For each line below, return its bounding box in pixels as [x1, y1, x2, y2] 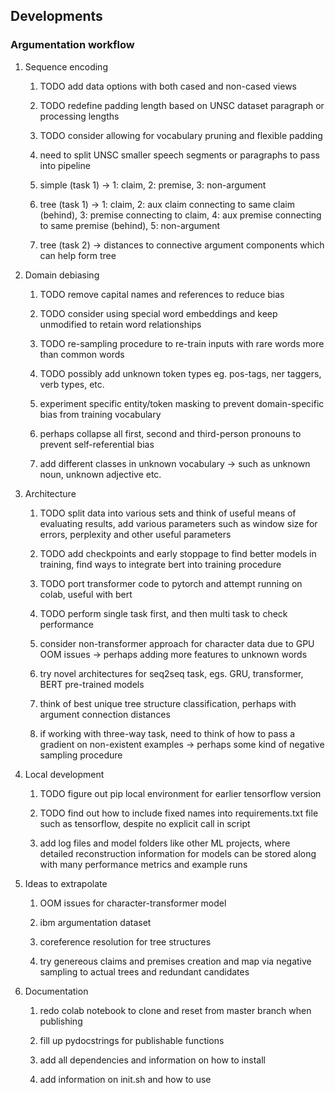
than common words [39, 348, 125, 360]
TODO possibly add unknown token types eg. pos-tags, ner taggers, [39, 367, 322, 379]
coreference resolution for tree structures [39, 935, 212, 948]
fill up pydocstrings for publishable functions [39, 1034, 225, 1046]
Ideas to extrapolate [24, 877, 108, 889]
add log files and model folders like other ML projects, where [39, 837, 291, 849]
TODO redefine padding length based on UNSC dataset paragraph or [39, 99, 325, 111]
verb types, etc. [39, 378, 105, 390]
